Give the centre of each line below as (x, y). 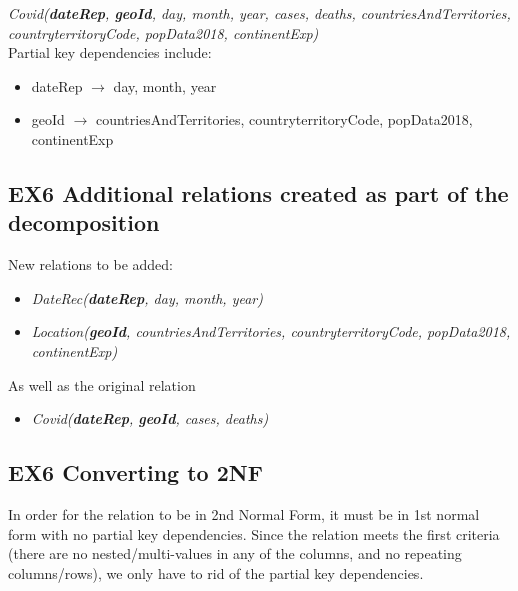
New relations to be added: (91, 264)
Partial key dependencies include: (110, 52)
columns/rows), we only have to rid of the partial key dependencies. (216, 572)
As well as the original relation (102, 384)
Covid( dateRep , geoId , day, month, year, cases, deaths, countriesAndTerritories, (259, 13)
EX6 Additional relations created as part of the (258, 192)
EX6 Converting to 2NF (135, 472)
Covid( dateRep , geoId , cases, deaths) (150, 418)
